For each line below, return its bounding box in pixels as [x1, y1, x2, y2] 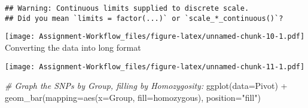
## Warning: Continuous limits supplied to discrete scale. [5, 4, 249, 13]
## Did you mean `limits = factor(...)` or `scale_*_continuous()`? [5, 14, 283, 23]
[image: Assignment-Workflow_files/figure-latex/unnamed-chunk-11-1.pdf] [5, 62, 305, 71]
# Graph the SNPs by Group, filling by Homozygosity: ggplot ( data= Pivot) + [5, 79, 288, 92]
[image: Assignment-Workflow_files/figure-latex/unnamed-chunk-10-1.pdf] [5, 32, 305, 41]
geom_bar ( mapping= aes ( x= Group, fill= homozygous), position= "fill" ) [5, 91, 261, 103]
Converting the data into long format [5, 41, 141, 53]
